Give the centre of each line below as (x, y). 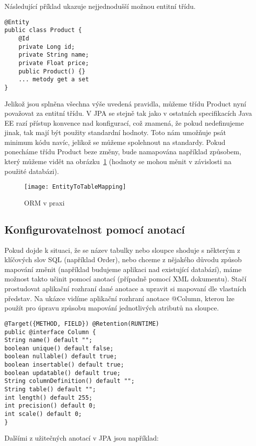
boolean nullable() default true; (61, 357)
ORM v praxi (44, 202)
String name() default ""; (48, 340)
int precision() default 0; (50, 406)
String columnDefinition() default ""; (70, 381)
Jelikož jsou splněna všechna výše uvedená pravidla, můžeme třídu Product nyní (125, 103)
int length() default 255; (48, 397)
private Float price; (54, 63)
